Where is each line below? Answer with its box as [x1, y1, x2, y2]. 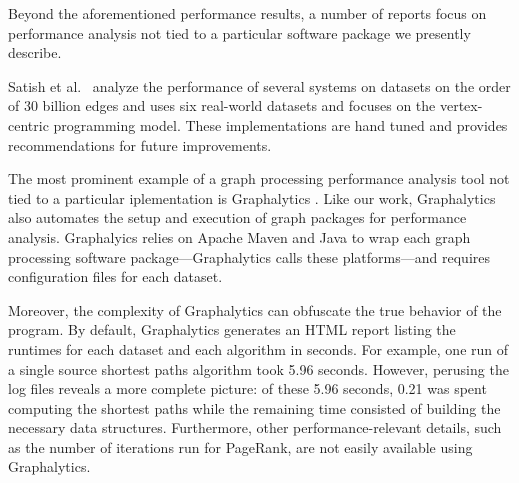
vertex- [439, 95, 483, 116]
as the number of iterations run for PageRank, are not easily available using [8, 436, 473, 457]
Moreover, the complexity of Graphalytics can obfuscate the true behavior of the [8, 299, 502, 320]
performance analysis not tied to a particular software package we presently [8, 22, 471, 43]
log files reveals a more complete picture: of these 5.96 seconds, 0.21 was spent [8, 378, 487, 399]
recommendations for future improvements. [8, 134, 272, 155]
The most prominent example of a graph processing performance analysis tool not [8, 168, 510, 189]
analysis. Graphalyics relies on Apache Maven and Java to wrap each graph [8, 226, 471, 247]
